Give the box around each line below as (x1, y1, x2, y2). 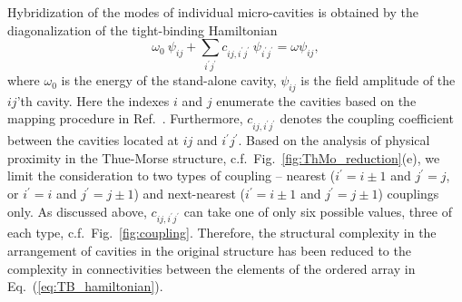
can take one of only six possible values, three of (183, 201, 452, 220)
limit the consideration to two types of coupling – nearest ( (7, 166, 336, 185)
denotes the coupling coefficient (280, 109, 454, 128)
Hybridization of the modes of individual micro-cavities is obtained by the (7, 3, 419, 21)
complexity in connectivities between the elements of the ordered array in (7, 258, 416, 278)
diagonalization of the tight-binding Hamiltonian (7, 20, 278, 39)
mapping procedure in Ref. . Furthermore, (7, 109, 243, 128)
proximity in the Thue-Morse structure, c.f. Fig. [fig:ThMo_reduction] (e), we (7, 148, 440, 167)
